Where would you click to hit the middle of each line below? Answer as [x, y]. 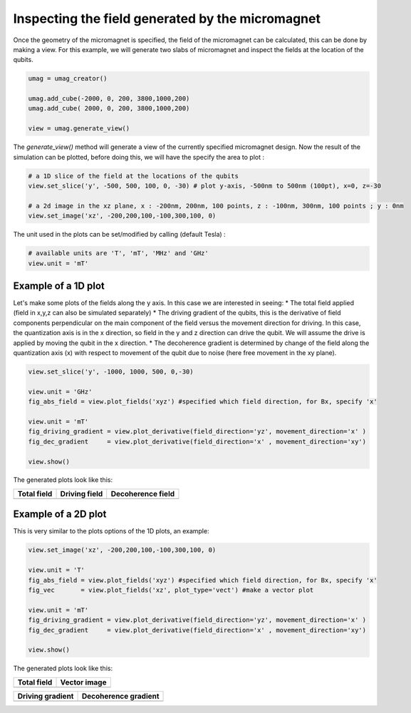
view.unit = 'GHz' [60, 391]
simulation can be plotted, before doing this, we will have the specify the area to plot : [139, 157]
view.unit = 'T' [57, 570]
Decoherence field [143, 493]
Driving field [82, 493]
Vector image [83, 682]
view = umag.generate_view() [79, 129]
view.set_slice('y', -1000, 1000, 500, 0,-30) [111, 371]
